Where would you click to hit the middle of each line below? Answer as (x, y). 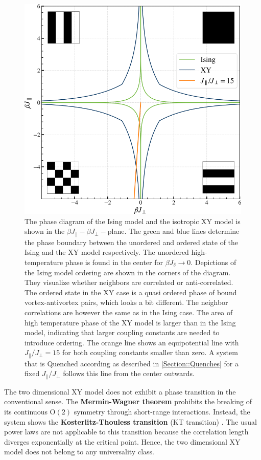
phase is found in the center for (114, 262)
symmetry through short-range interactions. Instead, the (162, 411)
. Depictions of (213, 262)
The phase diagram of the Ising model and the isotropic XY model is (133, 221)
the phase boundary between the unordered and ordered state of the (132, 242)
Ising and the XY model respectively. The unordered (107, 252)
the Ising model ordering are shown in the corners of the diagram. (128, 272)
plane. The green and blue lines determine (173, 231)
